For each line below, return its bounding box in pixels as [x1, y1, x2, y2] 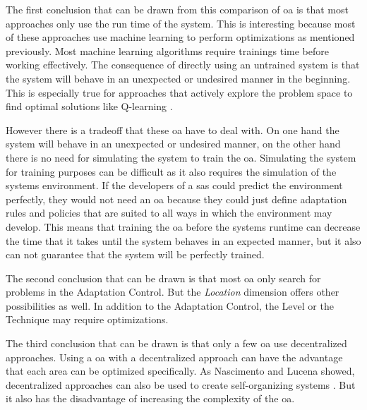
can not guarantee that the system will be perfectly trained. [6, 247, 265, 262]
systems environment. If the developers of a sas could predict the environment [6, 178, 343, 193]
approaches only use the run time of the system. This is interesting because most [6, 16, 356, 30]
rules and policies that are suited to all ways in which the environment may [6, 205, 332, 220]
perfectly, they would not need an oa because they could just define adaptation [6, 191, 347, 206]
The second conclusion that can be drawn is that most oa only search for [6, 270, 321, 285]
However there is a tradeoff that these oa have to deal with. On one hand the [6, 122, 339, 137]
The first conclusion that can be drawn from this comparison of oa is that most [6, 2, 349, 16]
